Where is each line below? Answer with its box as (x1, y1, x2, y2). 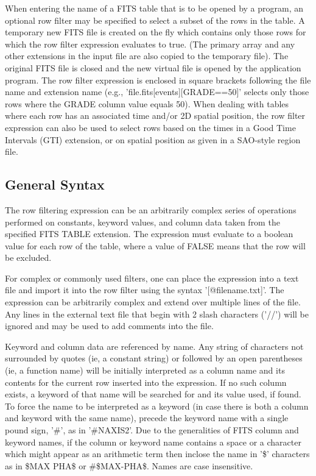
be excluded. (5, 251, 52, 264)
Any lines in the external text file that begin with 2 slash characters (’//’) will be (5, 307, 309, 320)
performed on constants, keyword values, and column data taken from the (5, 215, 280, 228)
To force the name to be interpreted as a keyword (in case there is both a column (5, 399, 309, 412)
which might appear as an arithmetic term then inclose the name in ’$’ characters (5, 447, 310, 460)
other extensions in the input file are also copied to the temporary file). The (5, 49, 289, 62)
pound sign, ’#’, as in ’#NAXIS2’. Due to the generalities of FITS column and (5, 424, 299, 436)
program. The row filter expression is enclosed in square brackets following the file (5, 73, 311, 86)
